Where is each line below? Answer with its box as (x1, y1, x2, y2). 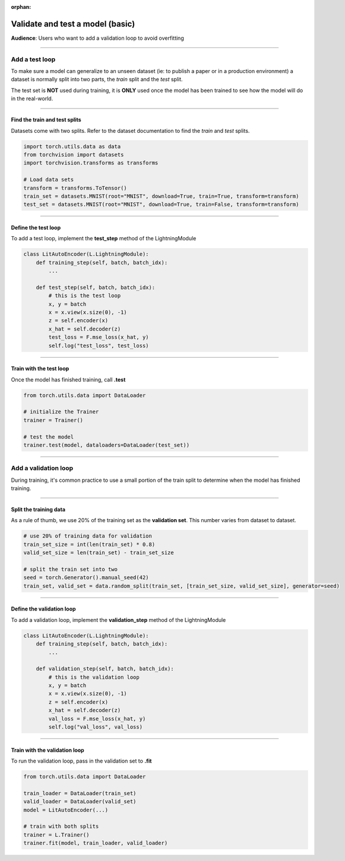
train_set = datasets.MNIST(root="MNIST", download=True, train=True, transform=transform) (23, 193, 299, 199)
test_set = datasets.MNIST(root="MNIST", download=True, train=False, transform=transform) (23, 201, 299, 208)
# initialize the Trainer (23, 408, 99, 415)
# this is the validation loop (48, 673, 140, 681)
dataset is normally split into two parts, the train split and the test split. (11, 76, 183, 83)
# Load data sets (23, 176, 74, 183)
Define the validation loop (11, 605, 77, 612)
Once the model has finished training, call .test (11, 376, 126, 383)
